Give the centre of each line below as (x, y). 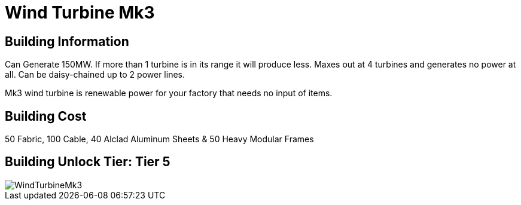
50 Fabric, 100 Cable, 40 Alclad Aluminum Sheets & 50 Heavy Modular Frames (159, 139)
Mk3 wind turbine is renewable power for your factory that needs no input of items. (169, 93)
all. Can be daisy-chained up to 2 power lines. (95, 75)
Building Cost (46, 116)
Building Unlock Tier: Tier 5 (88, 162)
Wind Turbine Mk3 (80, 13)
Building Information (67, 41)
